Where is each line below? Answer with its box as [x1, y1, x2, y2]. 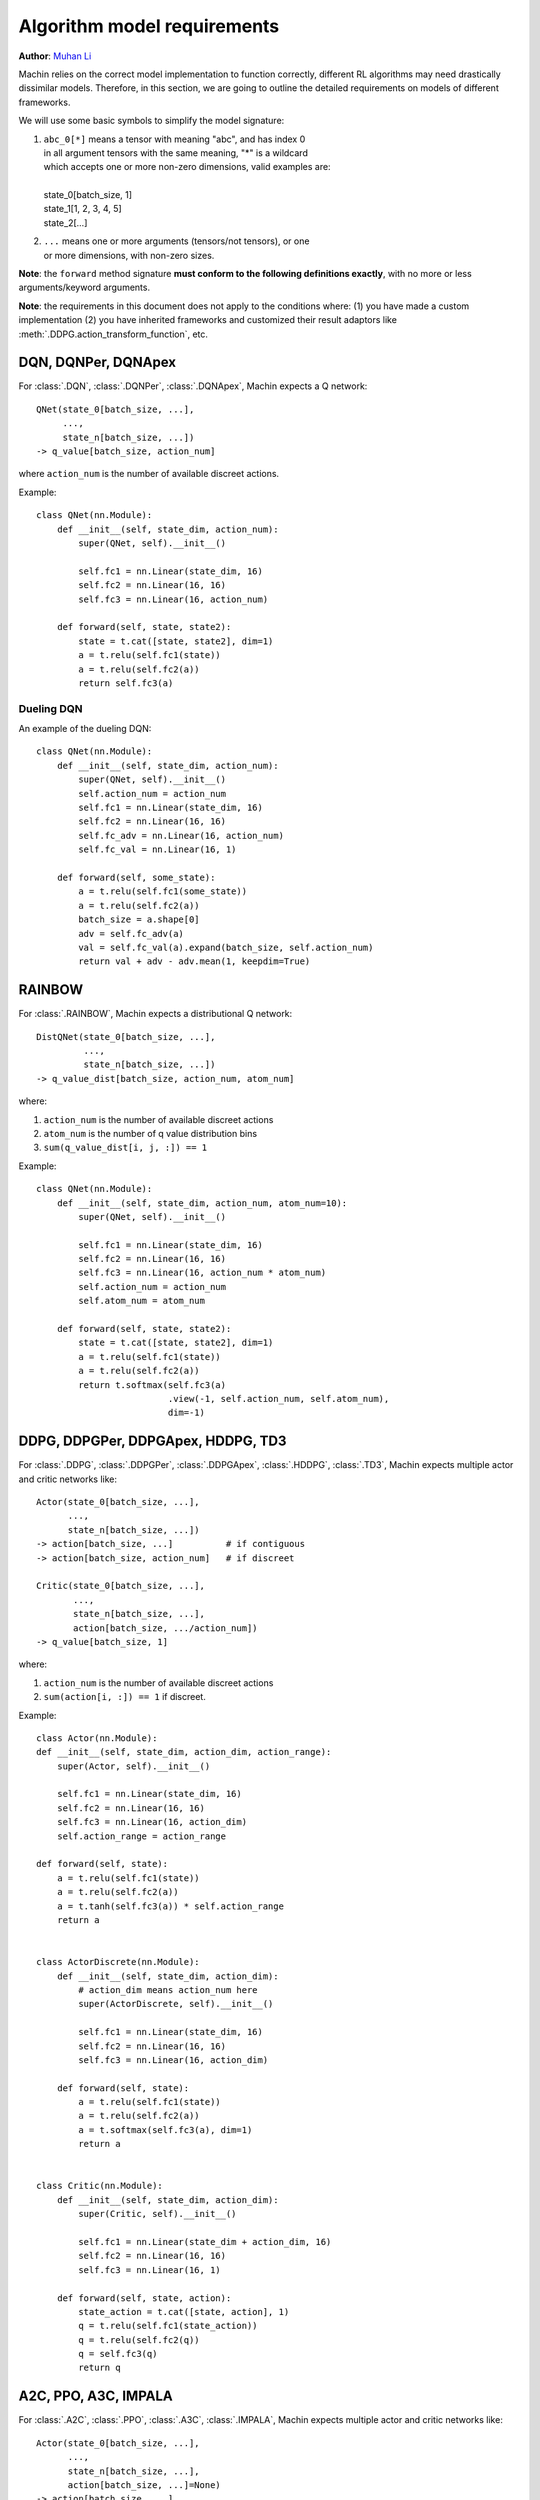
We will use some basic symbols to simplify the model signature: [18, 115, 285, 127]
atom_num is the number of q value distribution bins [43, 1127, 258, 1139]
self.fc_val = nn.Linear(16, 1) [78, 844, 237, 855]
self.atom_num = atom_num [78, 1295, 205, 1307]
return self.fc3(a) [78, 677, 174, 689]
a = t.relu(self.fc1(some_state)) [78, 886, 248, 897]
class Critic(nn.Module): [36, 2180, 164, 2192]
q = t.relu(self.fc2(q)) [78, 2334, 200, 2345]
